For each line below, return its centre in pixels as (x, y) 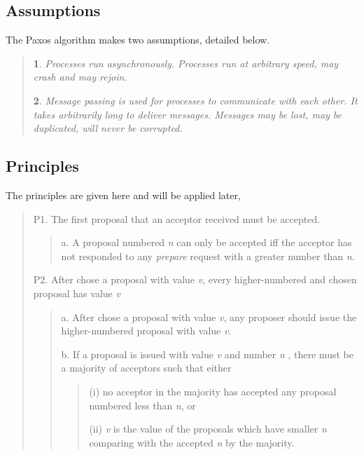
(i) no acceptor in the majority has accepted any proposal (213, 391)
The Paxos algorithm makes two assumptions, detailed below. (138, 40)
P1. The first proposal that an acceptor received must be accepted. (177, 218)
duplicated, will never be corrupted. (108, 128)
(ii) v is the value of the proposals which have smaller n (208, 429)
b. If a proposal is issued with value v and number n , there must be (207, 354)
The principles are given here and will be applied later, (123, 195)
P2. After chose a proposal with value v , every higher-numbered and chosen (195, 279)
